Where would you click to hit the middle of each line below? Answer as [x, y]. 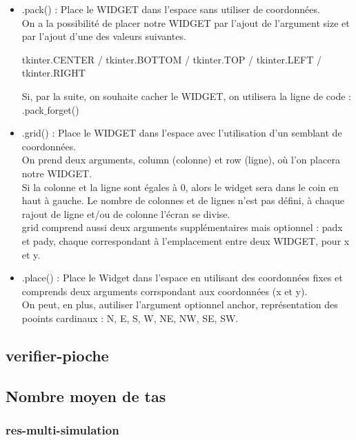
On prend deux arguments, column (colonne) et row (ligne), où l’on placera [181, 160]
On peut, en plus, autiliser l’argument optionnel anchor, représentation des [180, 304]
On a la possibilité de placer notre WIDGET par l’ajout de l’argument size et [186, 22]
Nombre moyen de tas [86, 396]
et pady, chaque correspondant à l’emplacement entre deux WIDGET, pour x [186, 240]
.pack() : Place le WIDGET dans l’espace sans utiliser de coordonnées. [171, 9]
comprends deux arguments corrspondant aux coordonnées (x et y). [165, 291]
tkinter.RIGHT [53, 73]
